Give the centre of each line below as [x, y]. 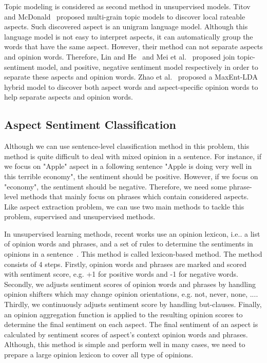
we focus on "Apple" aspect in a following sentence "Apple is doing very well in [128, 166]
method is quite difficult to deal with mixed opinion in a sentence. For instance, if [133, 156]
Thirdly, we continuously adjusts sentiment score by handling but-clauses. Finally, [133, 304]
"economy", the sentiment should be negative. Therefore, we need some [116, 186]
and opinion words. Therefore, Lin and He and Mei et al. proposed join [120, 56]
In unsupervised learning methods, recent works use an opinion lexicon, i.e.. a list [132, 233]
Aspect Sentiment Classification [90, 125]
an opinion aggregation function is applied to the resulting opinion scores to [123, 314]
